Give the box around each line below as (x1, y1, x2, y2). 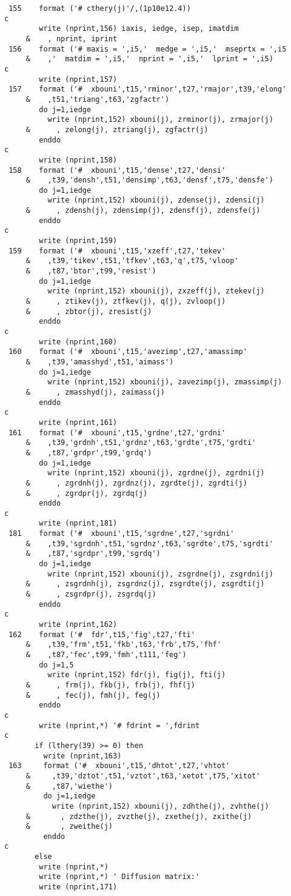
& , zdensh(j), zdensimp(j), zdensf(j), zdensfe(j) (25, 206, 261, 215)
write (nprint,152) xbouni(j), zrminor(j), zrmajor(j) (47, 115, 273, 124)
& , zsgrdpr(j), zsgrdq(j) (25, 590, 156, 599)
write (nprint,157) (39, 75, 118, 84)
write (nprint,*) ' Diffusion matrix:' (39, 872, 200, 881)
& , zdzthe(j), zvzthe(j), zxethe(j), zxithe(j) (25, 812, 252, 821)
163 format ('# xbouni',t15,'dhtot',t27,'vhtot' (8, 761, 230, 771)
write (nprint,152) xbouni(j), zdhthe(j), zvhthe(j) (52, 801, 269, 811)
